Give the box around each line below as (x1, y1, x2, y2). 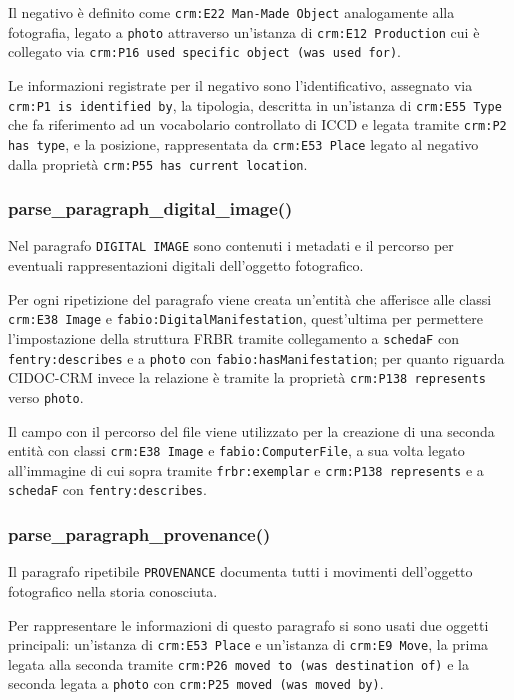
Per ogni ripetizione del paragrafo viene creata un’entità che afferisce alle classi (8, 288, 492, 309)
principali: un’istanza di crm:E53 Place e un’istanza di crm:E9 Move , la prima (8, 634, 489, 655)
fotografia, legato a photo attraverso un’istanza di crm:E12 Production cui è (8, 21, 480, 42)
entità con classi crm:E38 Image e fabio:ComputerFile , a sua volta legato (8, 440, 465, 461)
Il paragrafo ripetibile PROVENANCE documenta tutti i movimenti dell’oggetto (8, 561, 473, 582)
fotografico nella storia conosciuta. (8, 580, 218, 601)
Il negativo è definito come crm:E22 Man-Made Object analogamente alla (8, 2, 455, 22)
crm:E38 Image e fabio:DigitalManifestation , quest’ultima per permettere (8, 308, 484, 329)
